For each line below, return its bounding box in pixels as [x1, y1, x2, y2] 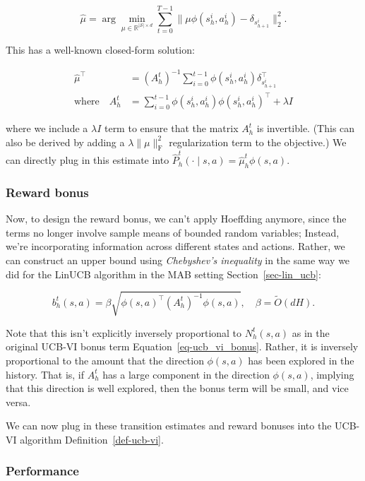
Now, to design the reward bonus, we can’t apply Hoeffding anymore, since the [6, 211, 347, 226]
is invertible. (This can [256, 121, 355, 136]
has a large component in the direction [102, 367, 270, 381]
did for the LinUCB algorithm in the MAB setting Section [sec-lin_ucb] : [6, 266, 321, 281]
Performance [6, 462, 79, 480]
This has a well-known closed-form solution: [6, 42, 195, 57]
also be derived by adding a [6, 134, 125, 149]
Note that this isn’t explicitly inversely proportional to [6, 325, 242, 340]
